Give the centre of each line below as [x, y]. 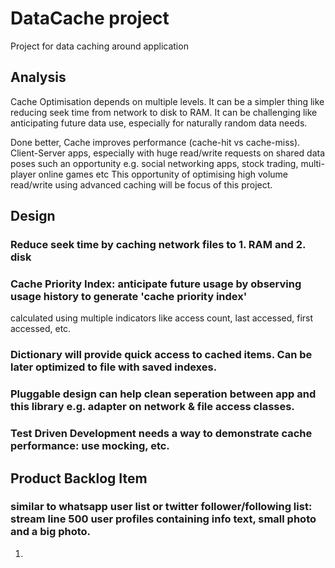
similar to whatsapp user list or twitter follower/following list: [161, 507]
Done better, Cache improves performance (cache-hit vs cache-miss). [155, 142]
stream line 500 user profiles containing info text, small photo [163, 519]
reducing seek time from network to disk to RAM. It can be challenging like [164, 112]
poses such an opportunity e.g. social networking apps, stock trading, [154, 163]
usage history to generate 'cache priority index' [129, 296]
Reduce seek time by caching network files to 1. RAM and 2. [158, 245]
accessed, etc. [41, 329]
